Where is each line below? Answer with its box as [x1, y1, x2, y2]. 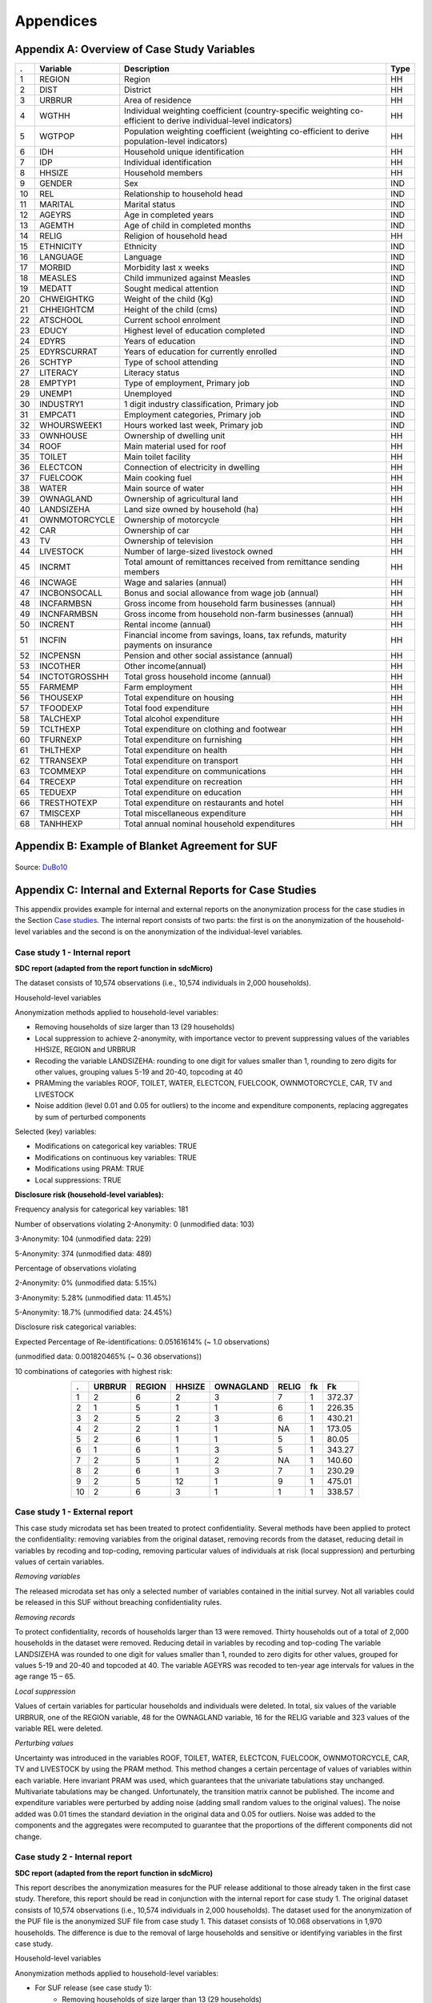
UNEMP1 [38, 389, 72, 400]
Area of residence [124, 95, 192, 106]
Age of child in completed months [124, 220, 252, 232]
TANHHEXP [38, 818, 83, 829]
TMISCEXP [38, 808, 81, 819]
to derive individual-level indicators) [157, 115, 293, 127]
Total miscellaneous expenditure [124, 808, 246, 819]
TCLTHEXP [38, 723, 81, 735]
